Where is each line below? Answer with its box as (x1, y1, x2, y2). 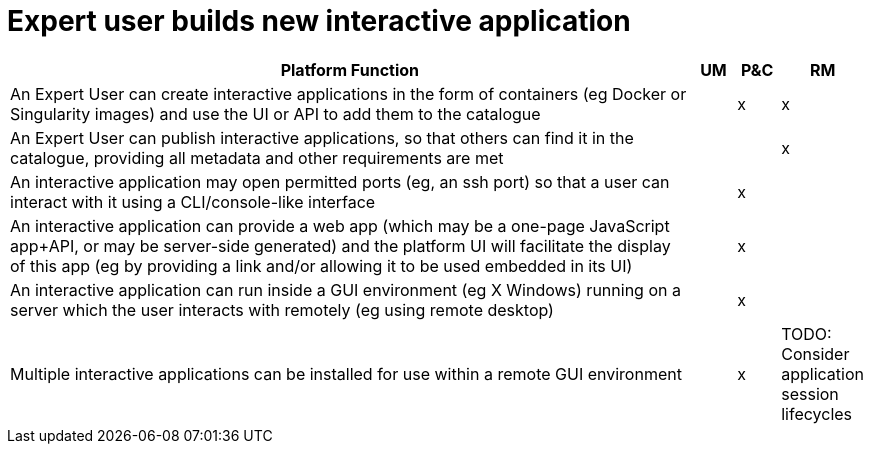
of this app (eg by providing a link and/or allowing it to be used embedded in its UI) (10, 255, 633, 276)
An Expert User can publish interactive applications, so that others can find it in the (10, 127, 634, 148)
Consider (781, 343, 850, 364)
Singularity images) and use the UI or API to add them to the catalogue (10, 103, 541, 124)
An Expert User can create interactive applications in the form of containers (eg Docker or (10, 83, 687, 104)
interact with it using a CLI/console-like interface (10, 191, 376, 212)
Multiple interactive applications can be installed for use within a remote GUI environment (10, 363, 682, 384)
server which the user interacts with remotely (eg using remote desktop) (10, 299, 554, 320)
